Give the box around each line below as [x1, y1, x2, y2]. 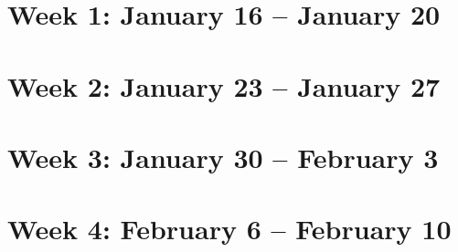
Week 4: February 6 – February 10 [7, 210, 452, 247]
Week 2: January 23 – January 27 [7, 67, 441, 104]
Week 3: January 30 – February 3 [7, 138, 439, 175]
